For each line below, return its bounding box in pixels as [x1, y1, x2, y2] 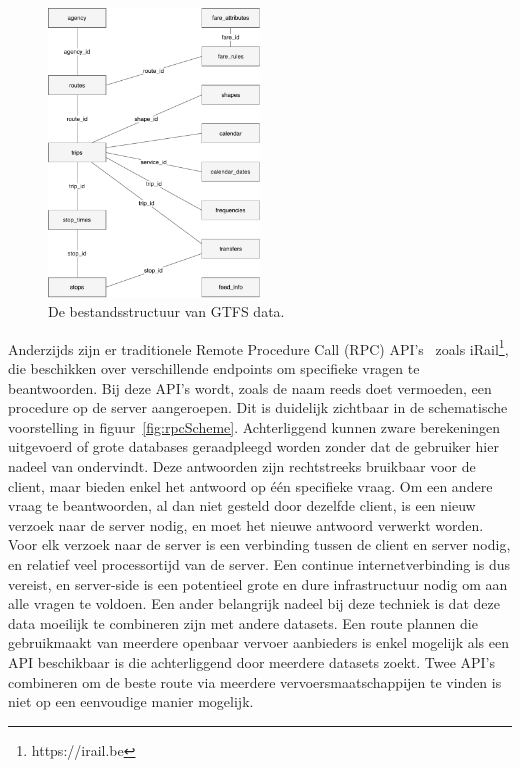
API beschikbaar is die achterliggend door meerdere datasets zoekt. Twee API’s [8, 651, 496, 672]
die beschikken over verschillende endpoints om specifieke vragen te [8, 358, 420, 379]
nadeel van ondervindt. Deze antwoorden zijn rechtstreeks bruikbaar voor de [8, 456, 476, 477]
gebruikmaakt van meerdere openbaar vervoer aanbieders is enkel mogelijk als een [8, 632, 509, 653]
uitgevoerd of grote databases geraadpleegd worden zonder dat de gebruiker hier [8, 436, 499, 457]
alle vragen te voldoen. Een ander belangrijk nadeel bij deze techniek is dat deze [8, 593, 500, 614]
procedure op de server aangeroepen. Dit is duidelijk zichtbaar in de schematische [8, 397, 508, 418]
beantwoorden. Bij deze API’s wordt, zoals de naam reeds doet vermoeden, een [8, 377, 492, 398]
